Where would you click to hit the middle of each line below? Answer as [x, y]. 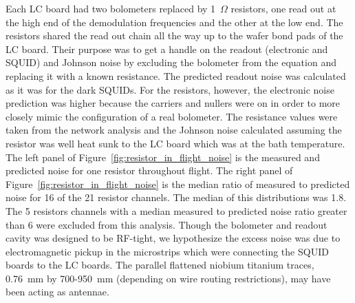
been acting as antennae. [57, 292]
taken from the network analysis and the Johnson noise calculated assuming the [174, 130]
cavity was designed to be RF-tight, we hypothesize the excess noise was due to [173, 238]
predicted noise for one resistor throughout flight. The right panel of [149, 170]
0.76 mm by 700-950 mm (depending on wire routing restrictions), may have [168, 278]
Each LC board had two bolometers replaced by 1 [111, 8]
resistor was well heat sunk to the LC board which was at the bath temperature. [175, 143]
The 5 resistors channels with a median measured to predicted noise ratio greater [176, 210]
